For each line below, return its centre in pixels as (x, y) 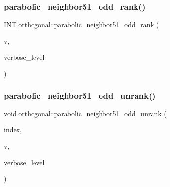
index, (13, 129)
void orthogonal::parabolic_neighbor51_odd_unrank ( (85, 113)
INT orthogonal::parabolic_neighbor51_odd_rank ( (82, 25)
